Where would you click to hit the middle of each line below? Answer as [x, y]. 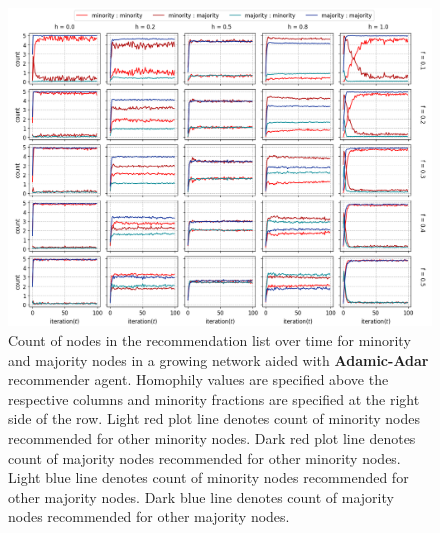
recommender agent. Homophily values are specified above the [198, 379]
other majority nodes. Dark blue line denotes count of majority [201, 496]
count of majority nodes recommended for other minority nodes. [204, 457]
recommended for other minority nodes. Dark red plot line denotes [212, 437]
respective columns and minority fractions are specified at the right [214, 398]
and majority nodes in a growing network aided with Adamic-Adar [218, 359]
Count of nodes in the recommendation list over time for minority [209, 340]
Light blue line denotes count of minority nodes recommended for [208, 477]
